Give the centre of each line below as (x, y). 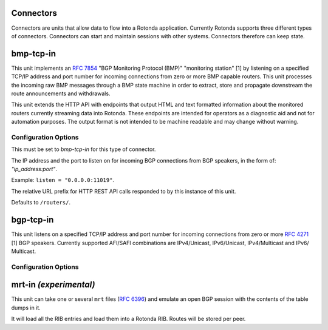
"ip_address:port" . (34, 169)
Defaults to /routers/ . (41, 203)
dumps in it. (26, 308)
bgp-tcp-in (32, 220)
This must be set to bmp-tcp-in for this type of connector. (84, 149)
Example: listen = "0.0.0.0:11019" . (63, 180)
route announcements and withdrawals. (61, 93)
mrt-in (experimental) (53, 285)
